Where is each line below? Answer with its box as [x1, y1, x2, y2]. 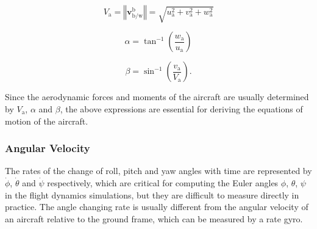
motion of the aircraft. [5, 114, 88, 127]
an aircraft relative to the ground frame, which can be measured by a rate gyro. [5, 212, 303, 225]
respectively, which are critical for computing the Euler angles [47, 176, 279, 189]
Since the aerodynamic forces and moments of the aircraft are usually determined [5, 90, 309, 103]
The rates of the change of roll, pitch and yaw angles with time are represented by [5, 164, 312, 177]
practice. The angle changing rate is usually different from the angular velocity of [5, 200, 308, 213]
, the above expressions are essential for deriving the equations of [60, 102, 303, 115]
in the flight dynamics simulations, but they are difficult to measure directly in [5, 188, 299, 201]
